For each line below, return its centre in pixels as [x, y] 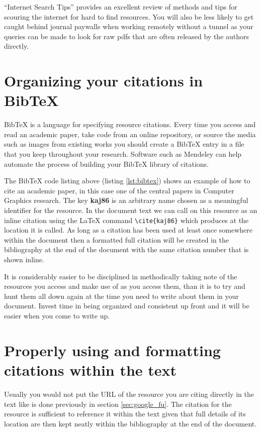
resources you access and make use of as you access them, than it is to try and [125, 286]
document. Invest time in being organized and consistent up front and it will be [127, 306]
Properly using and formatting [112, 350]
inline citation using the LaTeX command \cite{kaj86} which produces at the [126, 220]
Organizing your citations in [104, 81]
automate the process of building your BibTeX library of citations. [107, 164]
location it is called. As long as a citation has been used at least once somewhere [128, 230]
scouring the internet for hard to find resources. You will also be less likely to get [129, 16]
